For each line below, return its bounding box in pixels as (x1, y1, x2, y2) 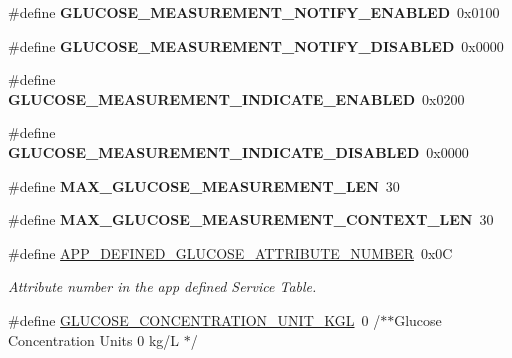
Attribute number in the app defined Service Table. (8, 276, 317, 297)
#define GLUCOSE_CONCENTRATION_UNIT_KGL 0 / (8, 309, 381, 330)
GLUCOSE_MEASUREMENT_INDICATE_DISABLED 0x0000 (8, 141, 469, 162)
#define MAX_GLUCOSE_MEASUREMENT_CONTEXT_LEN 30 (8, 209, 494, 230)
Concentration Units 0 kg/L (8, 329, 180, 350)
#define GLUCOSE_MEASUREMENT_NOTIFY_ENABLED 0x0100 (8, 2, 500, 22)
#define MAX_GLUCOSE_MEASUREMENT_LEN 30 (8, 175, 400, 196)
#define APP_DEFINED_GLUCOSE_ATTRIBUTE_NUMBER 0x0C (8, 242, 453, 263)
